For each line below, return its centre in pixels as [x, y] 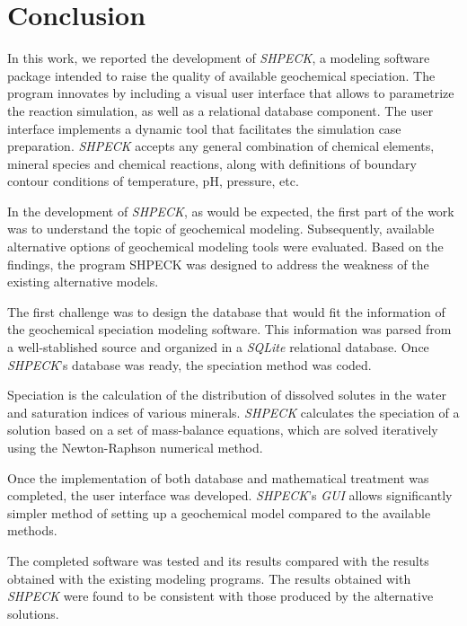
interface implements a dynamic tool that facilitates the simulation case [204, 128]
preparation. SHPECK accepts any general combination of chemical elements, [221, 146]
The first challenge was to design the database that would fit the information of [226, 311]
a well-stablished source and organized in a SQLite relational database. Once [218, 347]
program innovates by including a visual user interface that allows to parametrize [231, 93]
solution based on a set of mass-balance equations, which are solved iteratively [223, 430]
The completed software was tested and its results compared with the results [218, 560]
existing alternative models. [83, 282]
